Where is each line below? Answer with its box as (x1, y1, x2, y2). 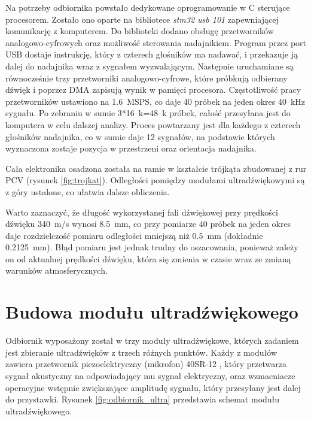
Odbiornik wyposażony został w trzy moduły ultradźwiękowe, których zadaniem (5, 334, 299, 347)
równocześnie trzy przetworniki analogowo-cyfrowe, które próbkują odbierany (5, 71, 288, 84)
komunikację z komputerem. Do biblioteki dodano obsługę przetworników (5, 25, 274, 37)
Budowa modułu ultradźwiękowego (5, 299, 298, 324)
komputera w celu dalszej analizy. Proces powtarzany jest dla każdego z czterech (5, 118, 301, 131)
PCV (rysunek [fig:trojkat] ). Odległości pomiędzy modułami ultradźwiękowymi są (5, 174, 305, 186)
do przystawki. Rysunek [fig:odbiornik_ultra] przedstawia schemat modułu (5, 393, 280, 405)
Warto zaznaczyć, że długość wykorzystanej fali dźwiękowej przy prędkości (5, 205, 278, 218)
